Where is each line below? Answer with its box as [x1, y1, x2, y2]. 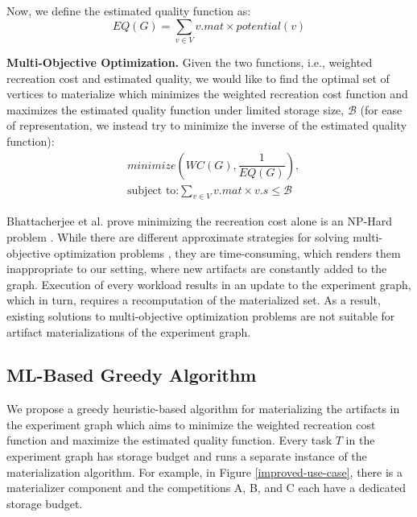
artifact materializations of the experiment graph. [6, 323, 251, 340]
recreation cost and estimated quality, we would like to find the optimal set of [6, 69, 390, 86]
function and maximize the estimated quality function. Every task [6, 432, 332, 449]
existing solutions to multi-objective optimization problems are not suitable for [6, 307, 395, 324]
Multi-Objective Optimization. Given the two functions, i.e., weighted [6, 53, 373, 70]
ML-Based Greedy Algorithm [6, 362, 257, 387]
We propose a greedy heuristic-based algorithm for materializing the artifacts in [6, 400, 400, 417]
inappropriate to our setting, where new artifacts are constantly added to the [6, 260, 387, 277]
